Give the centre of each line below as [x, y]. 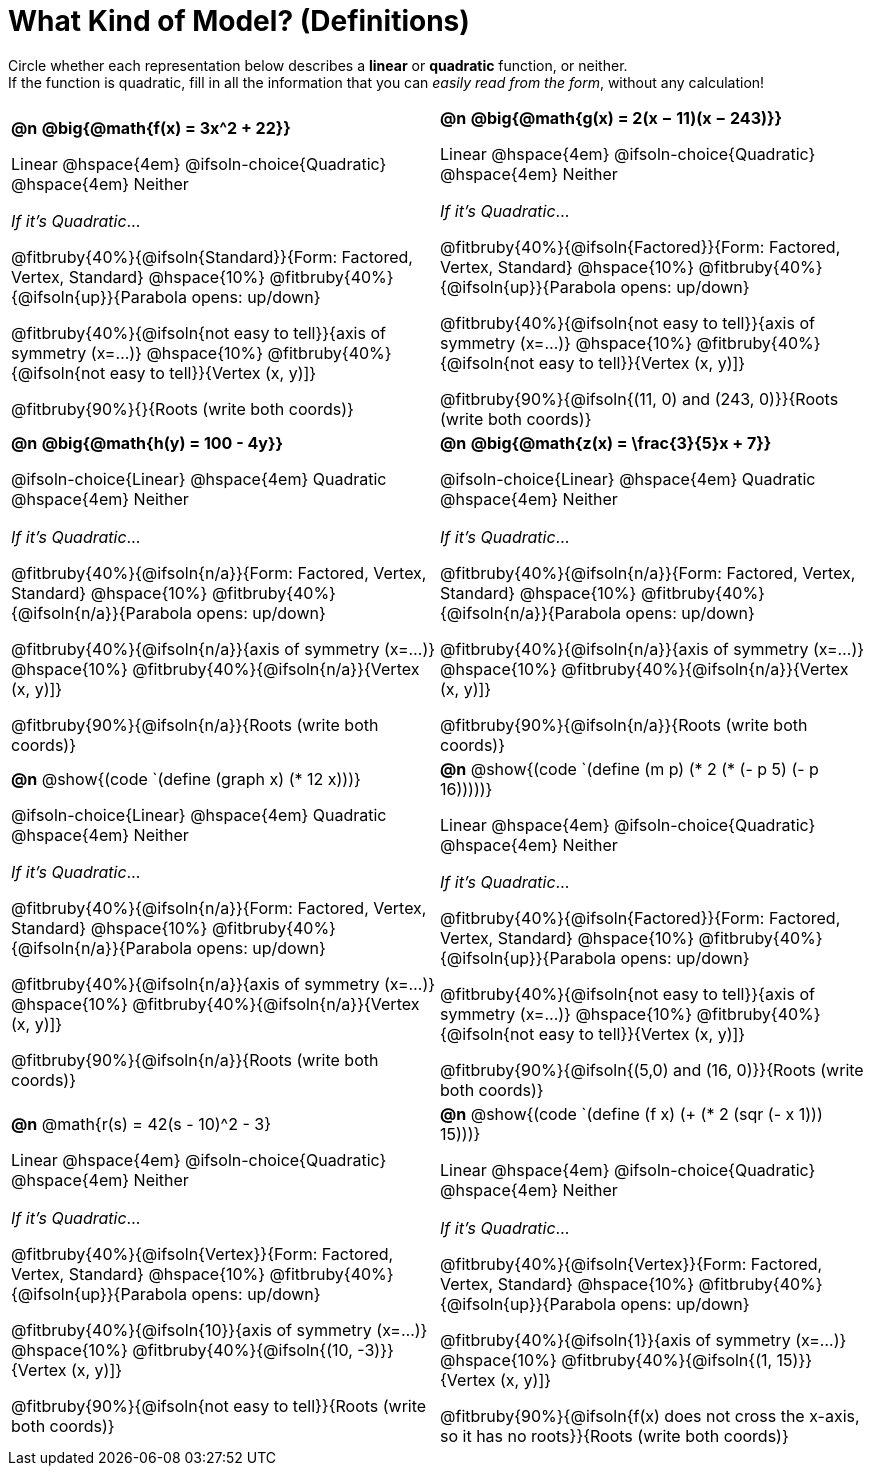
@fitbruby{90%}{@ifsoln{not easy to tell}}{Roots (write [219, 1405]
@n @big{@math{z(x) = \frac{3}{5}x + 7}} [606, 443]
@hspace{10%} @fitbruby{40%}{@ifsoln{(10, [182, 1349]
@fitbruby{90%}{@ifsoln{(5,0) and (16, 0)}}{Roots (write [652, 1070]
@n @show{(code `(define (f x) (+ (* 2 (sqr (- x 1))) [631, 1114]
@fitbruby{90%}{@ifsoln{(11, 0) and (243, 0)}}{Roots [639, 399]
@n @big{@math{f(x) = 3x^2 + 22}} [151, 127]
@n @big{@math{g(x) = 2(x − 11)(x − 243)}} [611, 117]
